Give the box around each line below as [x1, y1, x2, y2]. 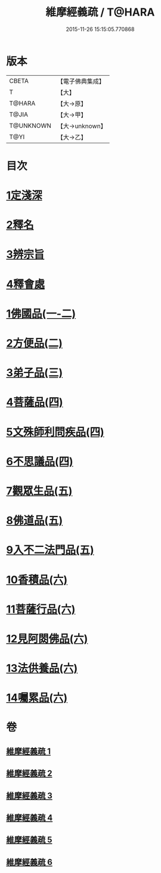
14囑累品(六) [6, 691, 68, 705]
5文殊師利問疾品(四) [6, 425, 104, 439]
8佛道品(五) [6, 514, 63, 527]
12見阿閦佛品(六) [6, 632, 88, 645]
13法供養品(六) [6, 662, 78, 675]
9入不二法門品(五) [6, 543, 94, 557]
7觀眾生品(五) [6, 484, 73, 497]
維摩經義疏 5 [6, 835, 52, 845]
